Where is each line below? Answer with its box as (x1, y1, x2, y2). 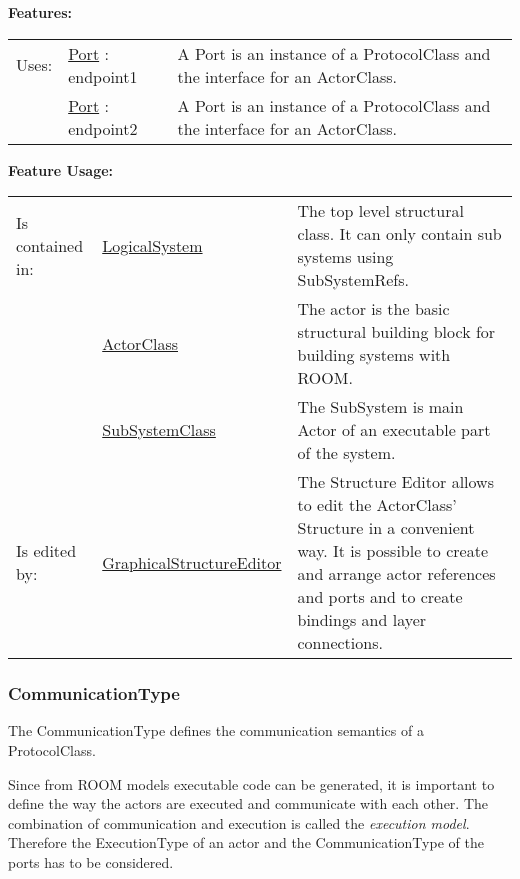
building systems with (297, 343, 451, 367)
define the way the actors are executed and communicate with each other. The (8, 793, 489, 814)
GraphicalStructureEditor (102, 550, 282, 574)
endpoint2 (68, 116, 138, 140)
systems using (297, 245, 394, 269)
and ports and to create (297, 585, 463, 609)
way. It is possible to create (297, 539, 488, 563)
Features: (8, 2, 73, 22)
